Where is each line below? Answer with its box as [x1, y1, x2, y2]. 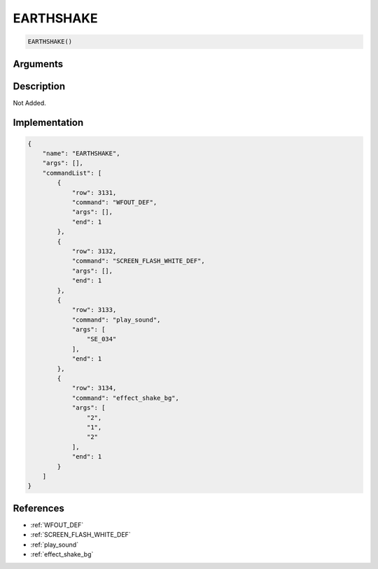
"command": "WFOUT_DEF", [71, 199, 157, 206]
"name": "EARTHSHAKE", [42, 150, 120, 157]
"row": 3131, [71, 189, 117, 196]
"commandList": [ [42, 168, 102, 177]
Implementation [13, 117, 84, 129]
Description [13, 80, 66, 92]
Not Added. [13, 99, 47, 107]
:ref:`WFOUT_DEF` [30, 521, 84, 529]
